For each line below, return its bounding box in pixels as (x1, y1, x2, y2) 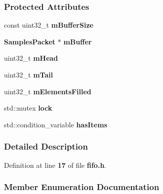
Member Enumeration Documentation (4, 181, 160, 193)
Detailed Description (4, 140, 88, 153)
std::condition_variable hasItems (4, 119, 108, 129)
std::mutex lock (4, 103, 52, 113)
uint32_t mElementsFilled (4, 86, 91, 96)
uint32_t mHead (4, 53, 58, 63)
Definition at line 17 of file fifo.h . (4, 159, 107, 170)
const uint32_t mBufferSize (4, 20, 93, 30)
